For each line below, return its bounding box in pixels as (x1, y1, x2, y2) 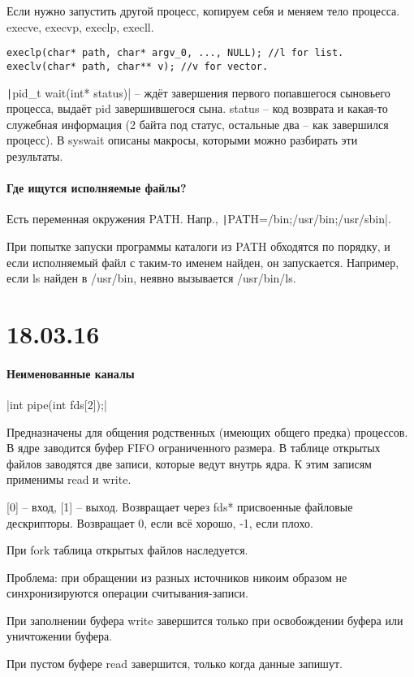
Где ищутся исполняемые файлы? (6, 179, 187, 196)
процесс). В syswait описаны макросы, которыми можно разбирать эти (6, 132, 358, 149)
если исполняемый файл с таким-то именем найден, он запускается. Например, (6, 253, 399, 270)
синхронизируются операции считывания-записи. (6, 584, 248, 602)
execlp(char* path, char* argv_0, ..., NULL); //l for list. (6, 47, 344, 59)
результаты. (6, 147, 63, 164)
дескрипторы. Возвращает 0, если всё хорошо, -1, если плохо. (6, 514, 313, 531)
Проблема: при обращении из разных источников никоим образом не (6, 568, 347, 585)
